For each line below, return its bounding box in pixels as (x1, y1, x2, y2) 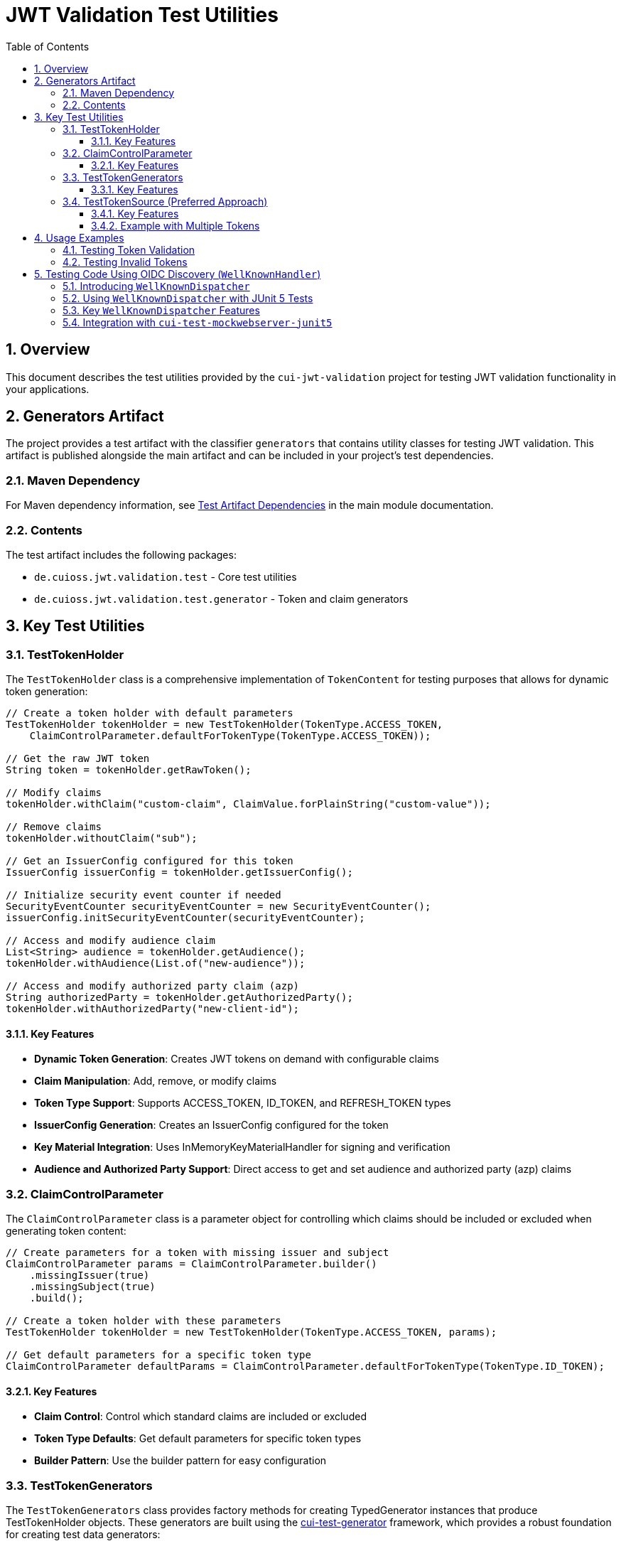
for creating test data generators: (6, 1528, 161, 1541)
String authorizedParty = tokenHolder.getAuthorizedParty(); (6, 992, 353, 1004)
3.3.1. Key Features (91, 183, 178, 195)
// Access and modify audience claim (6, 935, 216, 947)
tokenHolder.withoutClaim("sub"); (6, 832, 198, 844)
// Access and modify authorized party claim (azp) (6, 980, 300, 992)
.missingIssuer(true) (29, 1269, 150, 1282)
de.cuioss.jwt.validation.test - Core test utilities (34, 570, 297, 583)
